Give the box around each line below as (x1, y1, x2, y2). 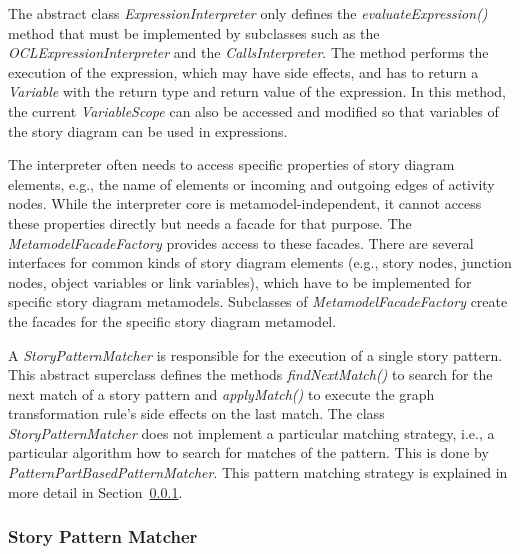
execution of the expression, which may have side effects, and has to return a (8, 61, 479, 82)
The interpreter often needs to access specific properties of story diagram (8, 154, 455, 175)
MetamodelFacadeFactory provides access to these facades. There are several (8, 232, 474, 253)
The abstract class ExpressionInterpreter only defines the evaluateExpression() (8, 3, 488, 23)
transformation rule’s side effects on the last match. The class (8, 403, 385, 424)
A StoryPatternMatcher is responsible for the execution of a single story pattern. (8, 344, 503, 365)
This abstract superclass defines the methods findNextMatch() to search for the (8, 364, 493, 385)
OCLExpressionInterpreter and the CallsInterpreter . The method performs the (8, 42, 489, 63)
